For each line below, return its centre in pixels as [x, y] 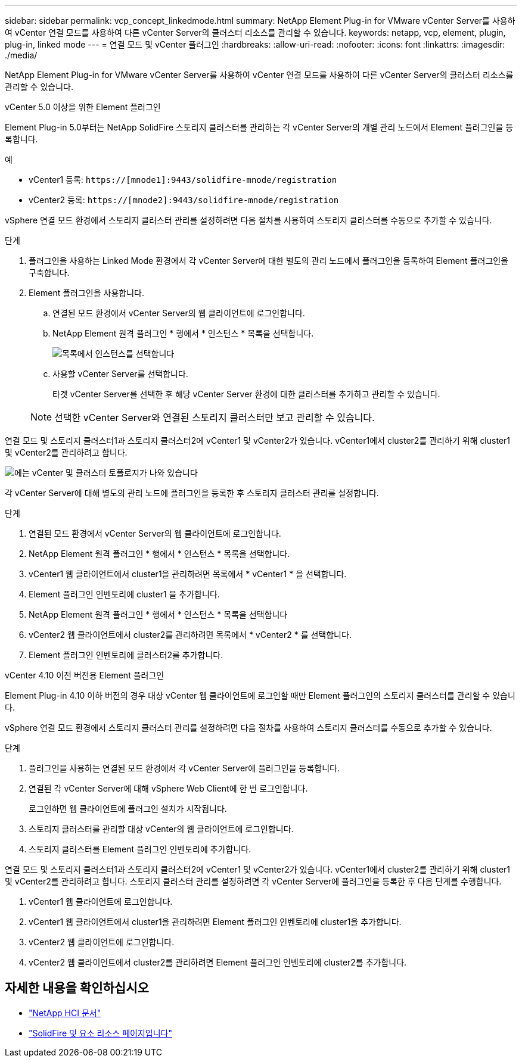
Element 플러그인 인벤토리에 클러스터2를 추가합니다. [126, 655]
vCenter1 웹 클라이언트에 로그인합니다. [101, 901]
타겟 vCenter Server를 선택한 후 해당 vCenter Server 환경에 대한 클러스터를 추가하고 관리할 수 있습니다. [246, 394]
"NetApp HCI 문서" [65, 1013]
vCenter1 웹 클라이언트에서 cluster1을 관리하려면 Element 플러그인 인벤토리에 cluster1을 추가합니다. [215, 922]
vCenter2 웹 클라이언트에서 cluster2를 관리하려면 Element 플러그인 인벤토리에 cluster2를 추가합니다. [218, 962]
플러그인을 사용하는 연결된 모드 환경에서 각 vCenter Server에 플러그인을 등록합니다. [184, 768]
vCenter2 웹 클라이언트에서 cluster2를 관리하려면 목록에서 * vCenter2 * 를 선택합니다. [190, 635]
